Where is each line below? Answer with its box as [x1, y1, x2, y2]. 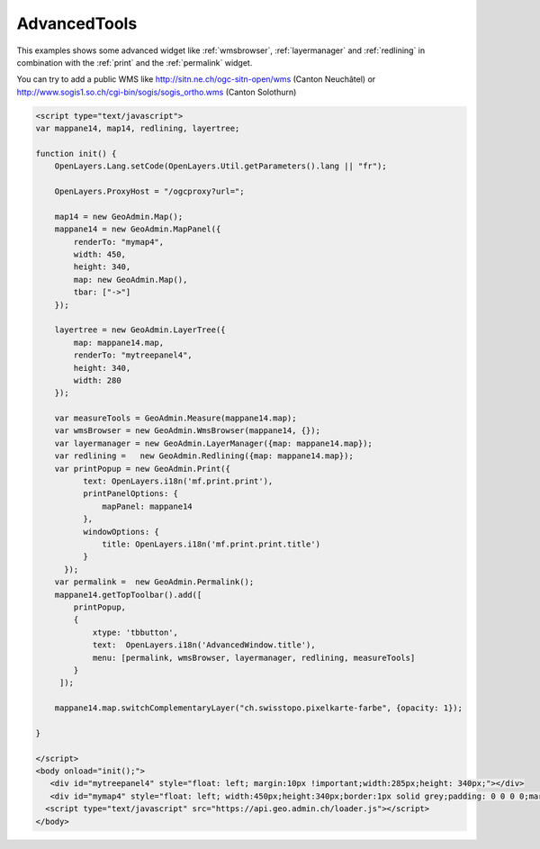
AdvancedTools [16, 14, 138, 33]
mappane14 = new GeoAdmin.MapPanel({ [54, 224, 221, 234]
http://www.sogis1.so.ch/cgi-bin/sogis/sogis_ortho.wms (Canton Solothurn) [16, 86, 297, 97]
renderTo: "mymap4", [73, 237, 165, 247]
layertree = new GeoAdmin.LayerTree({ [54, 325, 226, 335]
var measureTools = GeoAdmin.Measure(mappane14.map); [54, 413, 297, 423]
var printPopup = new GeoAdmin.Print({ [54, 464, 231, 474]
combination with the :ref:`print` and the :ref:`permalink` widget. [16, 57, 253, 68]
